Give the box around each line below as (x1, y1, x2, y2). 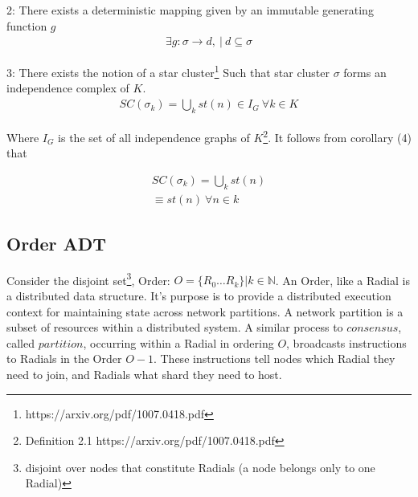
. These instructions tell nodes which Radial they (153, 350, 395, 367)
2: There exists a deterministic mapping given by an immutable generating (6, 2, 374, 18)
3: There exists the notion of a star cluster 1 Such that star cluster (6, 62, 330, 80)
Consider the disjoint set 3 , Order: (6, 269, 170, 288)
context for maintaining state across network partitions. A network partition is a (6, 303, 404, 320)
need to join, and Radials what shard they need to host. (6, 366, 282, 383)
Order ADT (6, 230, 107, 255)
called (6, 334, 35, 351)
